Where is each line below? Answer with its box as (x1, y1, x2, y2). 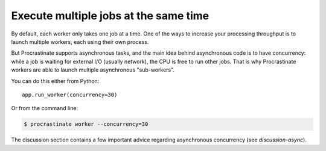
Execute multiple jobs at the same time (11, 9, 209, 22)
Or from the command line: (11, 105, 78, 112)
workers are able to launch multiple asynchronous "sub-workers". (11, 66, 175, 73)
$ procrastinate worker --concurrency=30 (24, 121, 149, 128)
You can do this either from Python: (11, 77, 100, 84)
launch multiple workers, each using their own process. (11, 38, 149, 45)
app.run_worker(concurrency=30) (22, 91, 118, 98)
